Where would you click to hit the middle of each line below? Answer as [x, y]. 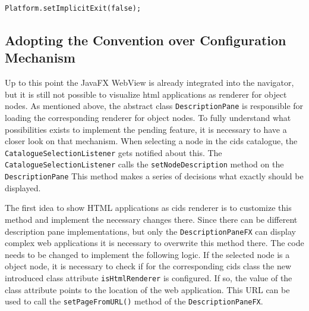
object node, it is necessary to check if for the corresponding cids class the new [148, 266]
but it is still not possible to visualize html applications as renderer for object [146, 94]
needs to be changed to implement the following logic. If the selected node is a [147, 254]
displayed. [23, 187]
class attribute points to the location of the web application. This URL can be [147, 289]
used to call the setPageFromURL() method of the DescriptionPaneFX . [134, 301]
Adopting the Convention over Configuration [146, 40]
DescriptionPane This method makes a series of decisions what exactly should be [154, 176]
